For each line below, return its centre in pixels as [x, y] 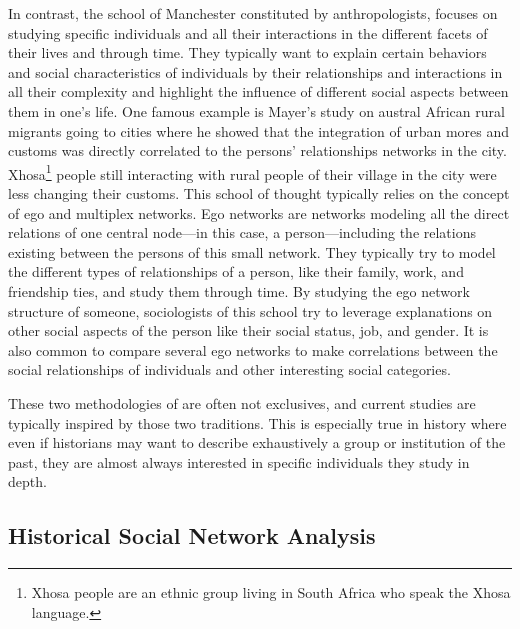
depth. [27, 481]
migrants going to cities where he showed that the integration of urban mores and [258, 130]
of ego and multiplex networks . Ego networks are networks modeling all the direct [259, 212]
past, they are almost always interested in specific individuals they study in [239, 461]
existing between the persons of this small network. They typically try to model [252, 251]
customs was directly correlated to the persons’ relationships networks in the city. [257, 150]
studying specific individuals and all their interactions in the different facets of [248, 32]
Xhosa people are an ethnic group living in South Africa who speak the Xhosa [271, 592]
